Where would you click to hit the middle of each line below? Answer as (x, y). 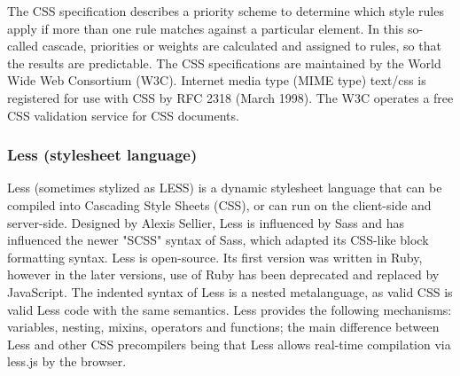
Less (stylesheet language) (102, 155)
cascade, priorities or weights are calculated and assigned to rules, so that (242, 46)
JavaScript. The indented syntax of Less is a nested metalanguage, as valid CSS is (230, 291)
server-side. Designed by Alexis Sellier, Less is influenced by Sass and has (206, 222)
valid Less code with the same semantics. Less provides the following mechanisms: (230, 309)
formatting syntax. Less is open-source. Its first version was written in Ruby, (215, 257)
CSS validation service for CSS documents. (123, 115)
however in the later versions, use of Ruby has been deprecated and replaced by (223, 274)
